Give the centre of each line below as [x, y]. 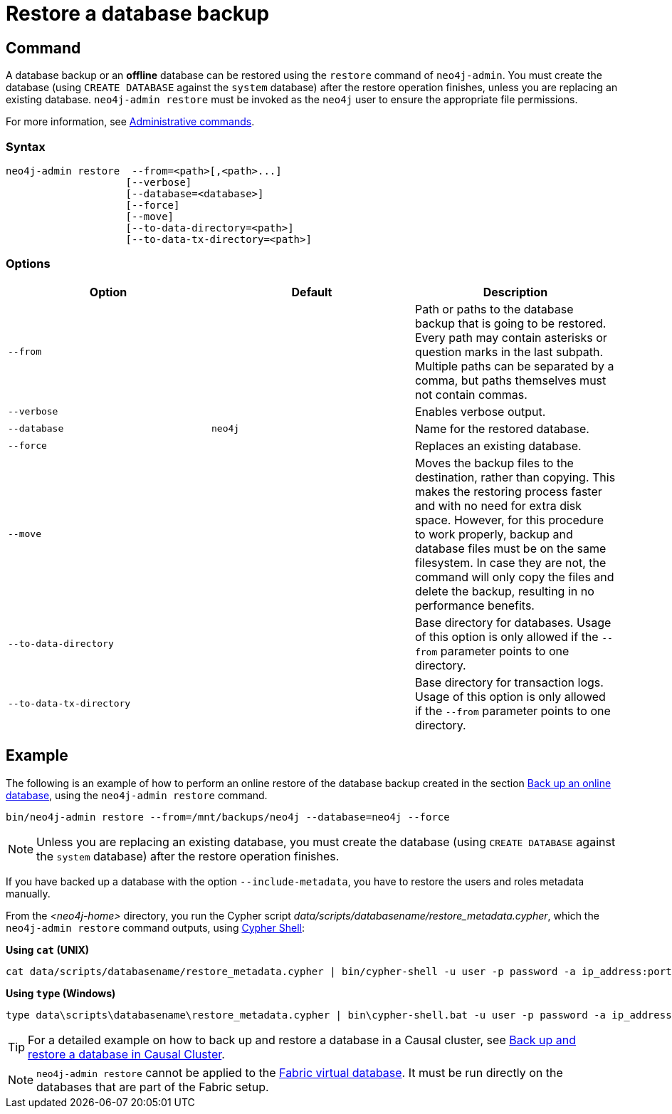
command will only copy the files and [514, 577]
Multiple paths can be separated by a [514, 366]
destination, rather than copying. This [515, 477]
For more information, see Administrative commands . [130, 122]
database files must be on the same [510, 548]
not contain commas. [471, 394]
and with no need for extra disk [498, 505]
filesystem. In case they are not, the [510, 562]
